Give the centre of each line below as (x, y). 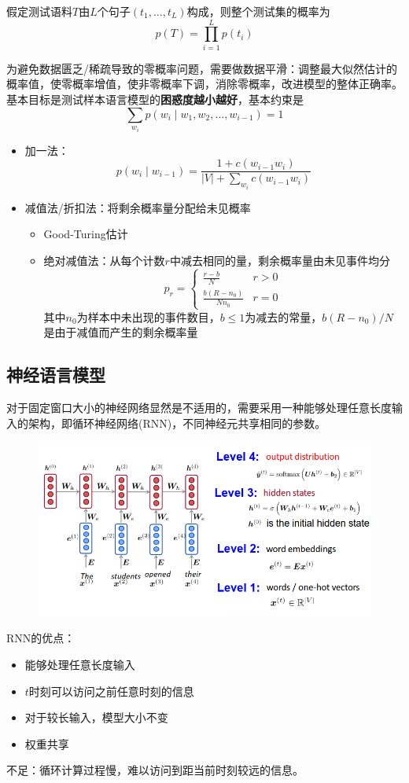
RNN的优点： (41, 638)
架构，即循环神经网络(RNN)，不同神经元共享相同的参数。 (177, 423)
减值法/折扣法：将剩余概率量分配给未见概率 (138, 207)
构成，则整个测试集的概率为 (258, 11)
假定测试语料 (39, 11)
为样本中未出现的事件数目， (148, 316)
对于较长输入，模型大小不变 (96, 717)
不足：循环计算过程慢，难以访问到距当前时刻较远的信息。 (155, 770)
